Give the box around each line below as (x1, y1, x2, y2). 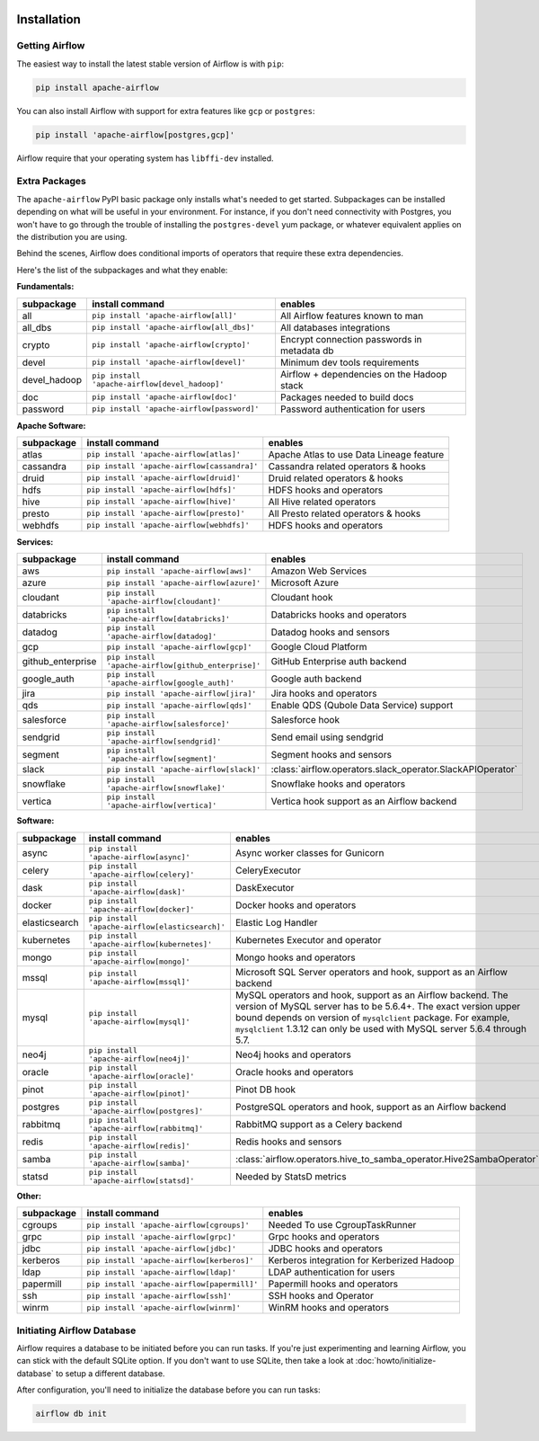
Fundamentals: (16, 281, 75, 292)
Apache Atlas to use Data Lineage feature (268, 448, 445, 460)
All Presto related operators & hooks (268, 507, 421, 520)
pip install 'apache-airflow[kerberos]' (86, 1255, 254, 1265)
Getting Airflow (16, 40, 85, 52)
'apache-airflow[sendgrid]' (106, 737, 222, 746)
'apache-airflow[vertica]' (106, 801, 217, 811)
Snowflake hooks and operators (270, 778, 406, 790)
